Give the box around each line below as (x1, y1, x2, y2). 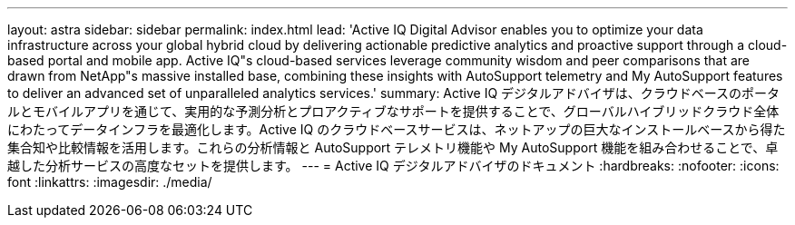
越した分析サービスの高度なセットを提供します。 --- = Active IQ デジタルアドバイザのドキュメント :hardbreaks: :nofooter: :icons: (7, 158, 780, 173)
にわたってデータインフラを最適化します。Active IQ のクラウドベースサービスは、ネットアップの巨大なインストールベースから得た (7, 122, 786, 137)
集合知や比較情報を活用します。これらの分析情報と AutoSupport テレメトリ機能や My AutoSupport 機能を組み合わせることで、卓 (7, 140, 779, 155)
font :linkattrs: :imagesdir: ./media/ (7, 174, 212, 190)
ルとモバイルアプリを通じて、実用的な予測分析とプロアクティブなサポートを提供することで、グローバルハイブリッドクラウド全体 (7, 103, 780, 119)
